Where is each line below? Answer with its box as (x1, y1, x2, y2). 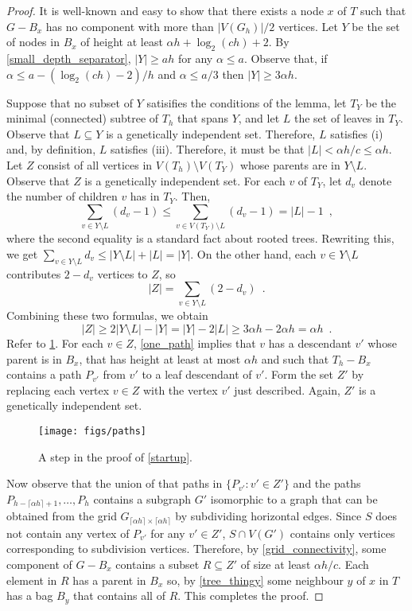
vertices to (97, 265, 148, 282)
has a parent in (72, 571, 146, 588)
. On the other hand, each (190, 245, 317, 262)
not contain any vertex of (6, 524, 130, 541)
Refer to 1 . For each (6, 335, 103, 352)
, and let (238, 110, 280, 126)
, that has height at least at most (79, 350, 241, 367)
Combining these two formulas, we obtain (6, 307, 208, 324)
